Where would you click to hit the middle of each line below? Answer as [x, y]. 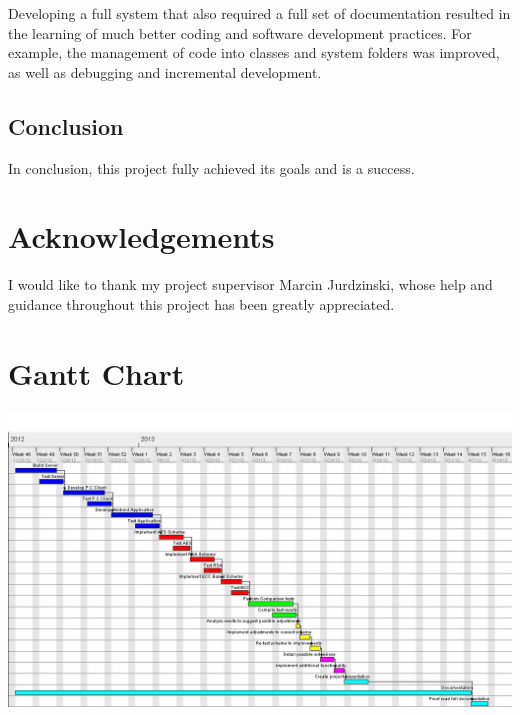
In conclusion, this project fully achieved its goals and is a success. [211, 167]
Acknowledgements [141, 236]
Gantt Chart [96, 372]
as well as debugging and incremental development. [165, 71]
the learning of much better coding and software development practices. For [240, 32]
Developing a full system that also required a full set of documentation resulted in [259, 13]
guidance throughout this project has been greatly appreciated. [201, 303]
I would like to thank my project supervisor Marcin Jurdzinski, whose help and [250, 284]
